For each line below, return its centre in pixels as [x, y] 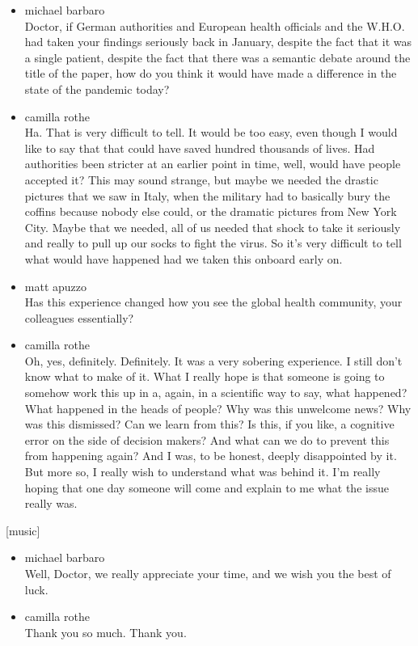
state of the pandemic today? [97, 89]
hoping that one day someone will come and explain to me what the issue [207, 487]
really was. [51, 503]
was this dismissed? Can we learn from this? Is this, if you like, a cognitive [209, 424]
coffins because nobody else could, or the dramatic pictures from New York [211, 211]
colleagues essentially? [79, 317]
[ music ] [23, 530]
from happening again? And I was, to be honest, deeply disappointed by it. [211, 456]
